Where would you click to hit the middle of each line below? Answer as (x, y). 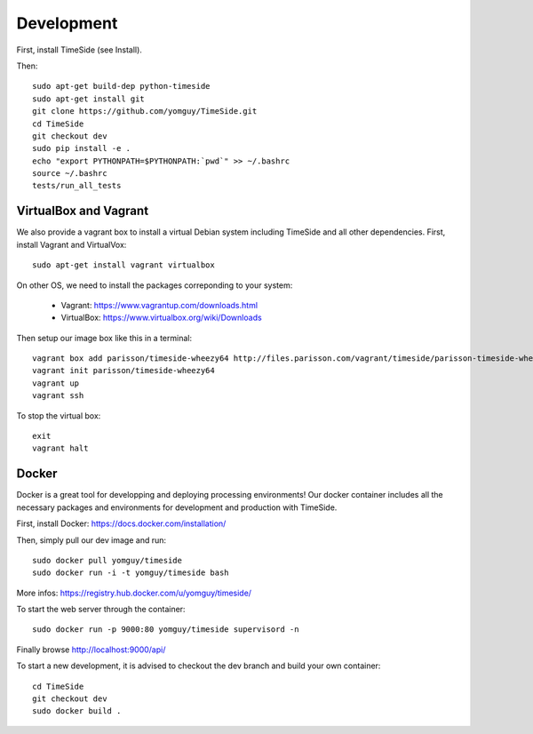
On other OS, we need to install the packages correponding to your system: (155, 285)
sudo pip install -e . (82, 148)
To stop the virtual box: (59, 415)
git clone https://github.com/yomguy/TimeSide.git (145, 112)
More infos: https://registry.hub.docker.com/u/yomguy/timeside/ (134, 593)
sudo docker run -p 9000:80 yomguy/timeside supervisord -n (166, 630)
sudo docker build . (77, 711)
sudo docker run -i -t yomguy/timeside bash (131, 573)
